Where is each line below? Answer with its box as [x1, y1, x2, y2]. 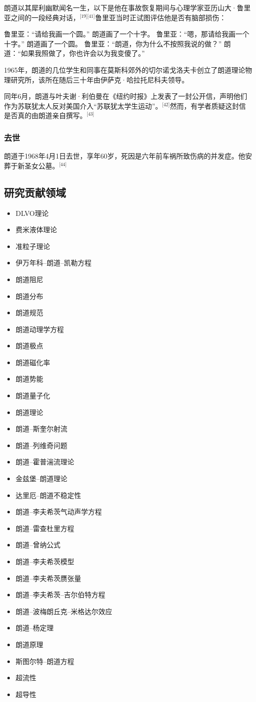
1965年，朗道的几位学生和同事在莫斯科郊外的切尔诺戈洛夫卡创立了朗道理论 [4, 64, 245, 75]
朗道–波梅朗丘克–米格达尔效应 [15, 606, 112, 616]
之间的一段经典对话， [10, 12, 80, 22]
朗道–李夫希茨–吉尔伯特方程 [15, 589, 105, 600]
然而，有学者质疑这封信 [170, 100, 246, 111]
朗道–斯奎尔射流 [15, 423, 67, 434]
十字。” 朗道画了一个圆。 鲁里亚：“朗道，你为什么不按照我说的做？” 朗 [4, 38, 231, 48]
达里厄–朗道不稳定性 [15, 490, 81, 500]
